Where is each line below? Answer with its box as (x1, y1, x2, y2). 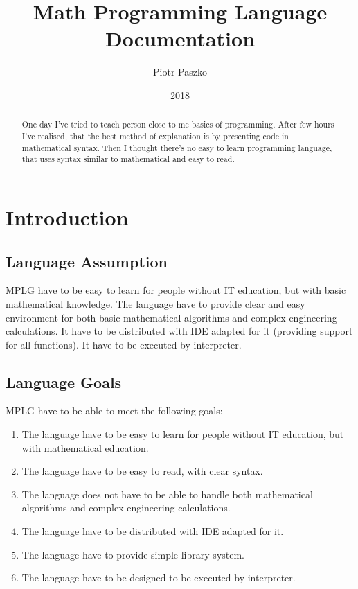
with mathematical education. (21, 440, 149, 455)
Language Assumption (6, 250, 168, 272)
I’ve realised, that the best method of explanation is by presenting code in (21, 130, 289, 141)
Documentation (105, 24, 256, 53)
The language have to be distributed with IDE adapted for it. (21, 524, 284, 538)
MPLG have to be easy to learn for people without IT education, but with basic (6, 283, 346, 297)
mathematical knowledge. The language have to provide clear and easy (6, 296, 305, 310)
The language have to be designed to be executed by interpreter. (21, 570, 296, 585)
